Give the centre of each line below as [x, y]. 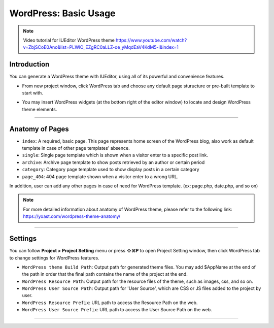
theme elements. [40, 109]
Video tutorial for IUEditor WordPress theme [69, 40]
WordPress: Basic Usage [63, 13]
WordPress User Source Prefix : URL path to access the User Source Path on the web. [117, 310]
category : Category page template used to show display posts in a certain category [111, 170]
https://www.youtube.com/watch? [151, 40]
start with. [32, 93]
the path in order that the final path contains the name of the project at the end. [105, 274]
